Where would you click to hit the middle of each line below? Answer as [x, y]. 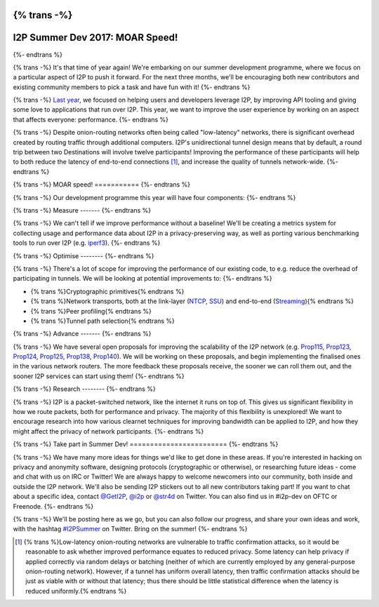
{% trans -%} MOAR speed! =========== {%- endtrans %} [102, 185]
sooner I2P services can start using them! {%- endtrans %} [99, 376]
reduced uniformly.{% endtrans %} [76, 591]
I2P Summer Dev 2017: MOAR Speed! [95, 38]
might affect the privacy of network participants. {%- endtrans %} [108, 431]
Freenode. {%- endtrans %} [53, 506]
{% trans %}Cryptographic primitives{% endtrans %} [107, 291]
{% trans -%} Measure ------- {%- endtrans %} [82, 210]
